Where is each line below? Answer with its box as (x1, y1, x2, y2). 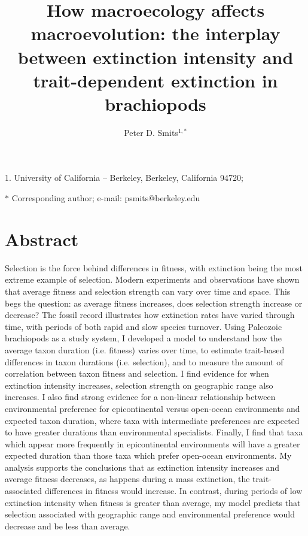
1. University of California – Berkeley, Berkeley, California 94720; (5, 171, 243, 184)
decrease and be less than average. (5, 519, 130, 532)
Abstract (5, 226, 79, 251)
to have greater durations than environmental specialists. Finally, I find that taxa (5, 426, 303, 438)
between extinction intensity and (17, 44, 294, 69)
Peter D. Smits (124, 126, 178, 138)
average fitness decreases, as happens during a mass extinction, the (5, 473, 250, 485)
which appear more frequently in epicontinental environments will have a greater (5, 437, 300, 450)
